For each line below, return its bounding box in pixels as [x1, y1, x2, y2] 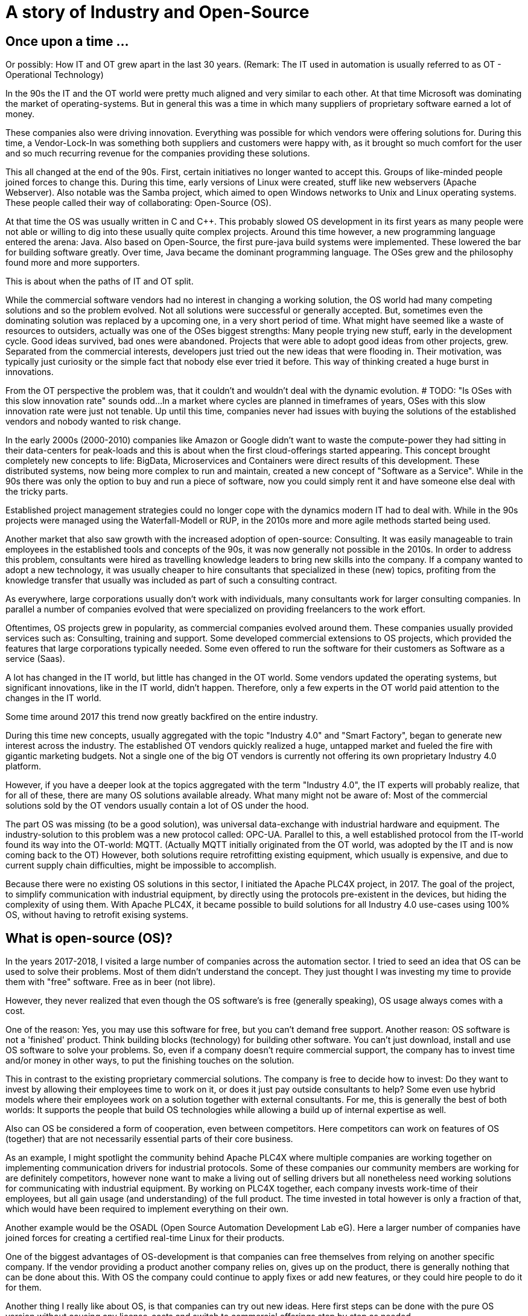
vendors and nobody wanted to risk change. [5, 416, 181, 427]
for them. [5, 1282, 42, 1293]
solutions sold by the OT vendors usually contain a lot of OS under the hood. [5, 800, 309, 811]
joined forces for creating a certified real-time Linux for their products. [5, 1233, 285, 1244]
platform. [5, 761, 42, 772]
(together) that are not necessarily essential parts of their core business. [5, 1134, 293, 1144]
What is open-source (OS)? [5, 930, 173, 946]
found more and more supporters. [5, 257, 140, 268]
